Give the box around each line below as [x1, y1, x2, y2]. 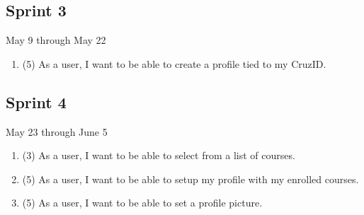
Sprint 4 [6, 91, 67, 112]
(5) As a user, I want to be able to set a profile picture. [22, 195, 263, 210]
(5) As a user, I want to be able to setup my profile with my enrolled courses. [22, 171, 359, 186]
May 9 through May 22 [6, 33, 106, 47]
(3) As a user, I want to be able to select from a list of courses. [22, 148, 295, 163]
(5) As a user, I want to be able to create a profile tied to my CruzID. [22, 56, 326, 71]
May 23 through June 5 [6, 124, 108, 139]
